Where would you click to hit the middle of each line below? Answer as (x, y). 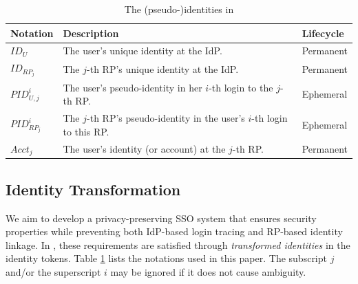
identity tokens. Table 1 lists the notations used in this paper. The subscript (166, 258)
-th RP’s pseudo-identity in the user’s (166, 118)
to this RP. (86, 131)
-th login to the (241, 87)
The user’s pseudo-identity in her (133, 87)
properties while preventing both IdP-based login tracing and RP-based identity (174, 231)
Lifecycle (323, 33)
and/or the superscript (53, 272)
